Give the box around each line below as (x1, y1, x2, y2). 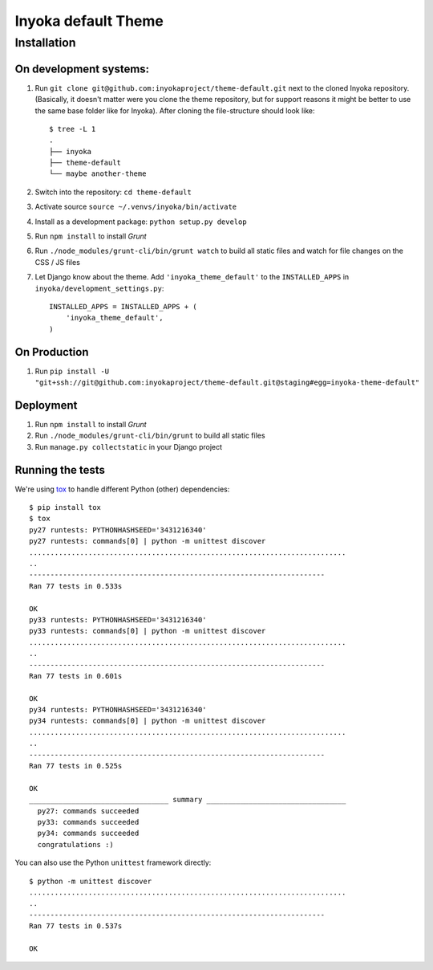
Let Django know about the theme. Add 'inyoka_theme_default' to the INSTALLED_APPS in (34, 272, 350, 282)
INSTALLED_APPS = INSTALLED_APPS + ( (49, 302, 198, 311)
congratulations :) (37, 840, 114, 849)
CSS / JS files (34, 257, 80, 267)
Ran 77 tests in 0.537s (29, 922, 123, 931)
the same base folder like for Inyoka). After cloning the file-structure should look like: (34, 105, 316, 116)
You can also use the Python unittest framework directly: (14, 858, 212, 867)
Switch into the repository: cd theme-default (34, 187, 192, 197)
